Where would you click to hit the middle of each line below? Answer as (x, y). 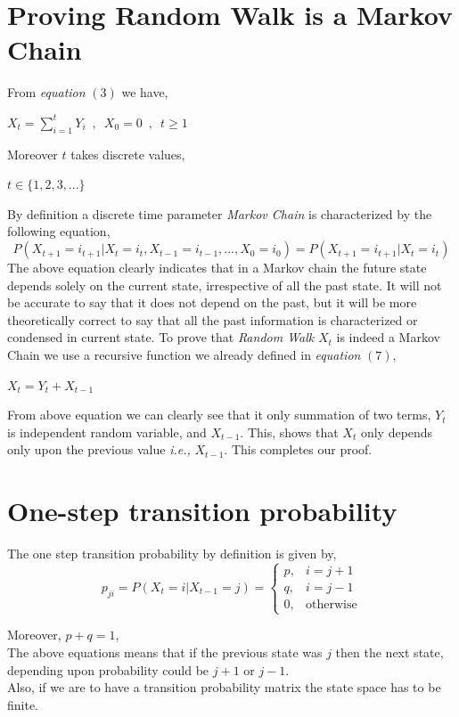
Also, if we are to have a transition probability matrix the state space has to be (224, 687)
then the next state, (389, 652)
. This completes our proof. (298, 449)
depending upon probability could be (108, 669)
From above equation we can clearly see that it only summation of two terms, (219, 415)
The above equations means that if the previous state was (165, 652)
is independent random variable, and (107, 432)
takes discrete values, (128, 154)
